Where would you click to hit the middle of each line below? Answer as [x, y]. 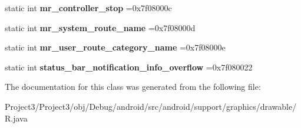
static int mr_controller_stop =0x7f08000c [88, 8]
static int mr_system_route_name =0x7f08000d [100, 27]
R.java [16, 118]
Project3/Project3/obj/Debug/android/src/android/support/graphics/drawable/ [151, 106]
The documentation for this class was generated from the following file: [133, 87]
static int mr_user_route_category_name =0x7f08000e [115, 47]
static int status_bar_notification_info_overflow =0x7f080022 [129, 67]
